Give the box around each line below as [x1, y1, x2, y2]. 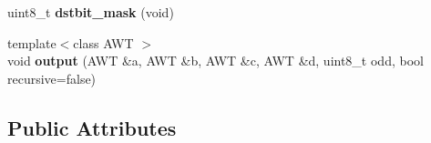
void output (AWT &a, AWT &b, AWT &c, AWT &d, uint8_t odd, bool [7, 51, 424, 70]
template [7, 33, 56, 52]
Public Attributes [7, 113, 177, 141]
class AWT [73, 33, 134, 52]
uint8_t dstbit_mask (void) [7, 3, 174, 21]
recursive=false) [7, 68, 97, 87]
